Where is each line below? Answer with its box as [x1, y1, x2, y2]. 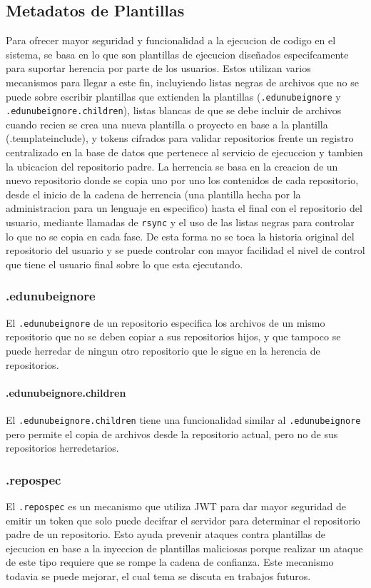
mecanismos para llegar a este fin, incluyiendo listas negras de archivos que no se [6, 74, 359, 89]
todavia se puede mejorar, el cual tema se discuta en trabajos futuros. [6, 569, 311, 584]
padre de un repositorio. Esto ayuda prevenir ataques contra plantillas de [6, 527, 325, 542]
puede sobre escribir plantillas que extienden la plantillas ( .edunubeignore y [6, 88, 341, 103]
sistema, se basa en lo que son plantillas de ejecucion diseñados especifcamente [6, 46, 349, 61]
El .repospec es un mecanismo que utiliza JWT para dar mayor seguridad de [6, 499, 347, 513]
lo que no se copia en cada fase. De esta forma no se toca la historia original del [6, 228, 355, 243]
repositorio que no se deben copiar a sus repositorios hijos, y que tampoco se [6, 329, 341, 344]
